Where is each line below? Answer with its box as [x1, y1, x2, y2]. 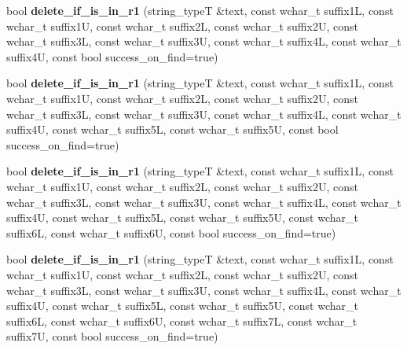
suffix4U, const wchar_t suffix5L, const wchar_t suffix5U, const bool [6, 121, 339, 138]
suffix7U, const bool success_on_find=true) [6, 328, 218, 344]
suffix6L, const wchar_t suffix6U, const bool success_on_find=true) [6, 224, 336, 241]
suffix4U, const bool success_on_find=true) [6, 48, 218, 64]
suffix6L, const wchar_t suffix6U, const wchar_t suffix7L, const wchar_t [6, 312, 357, 329]
